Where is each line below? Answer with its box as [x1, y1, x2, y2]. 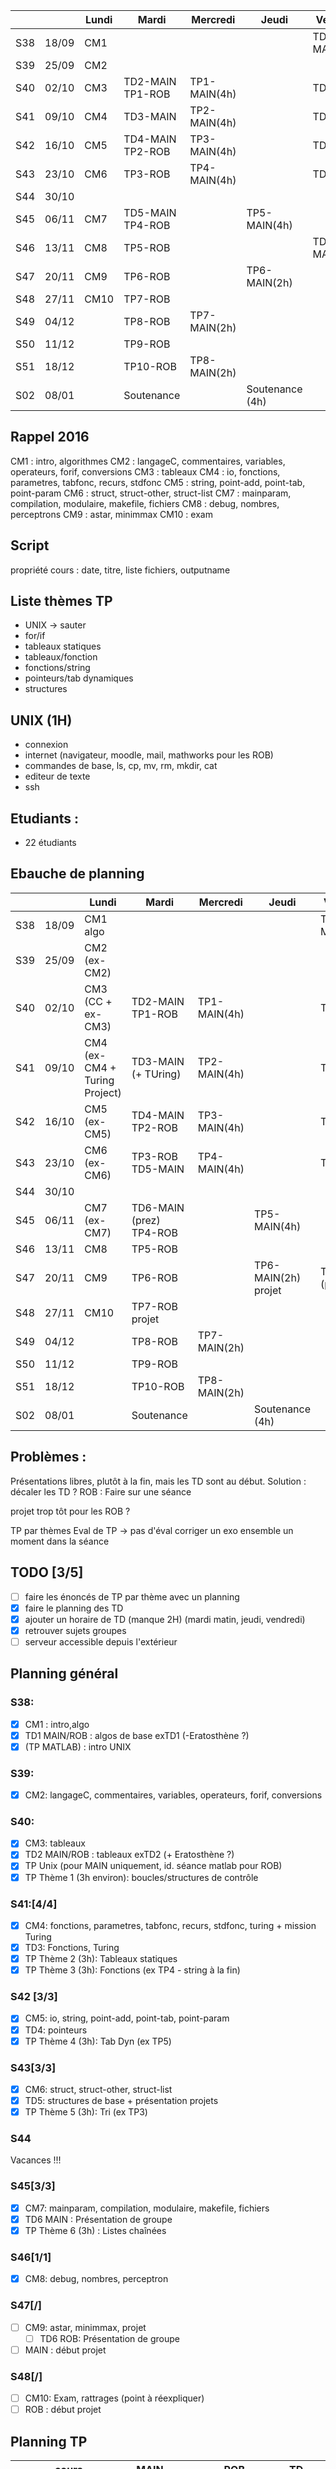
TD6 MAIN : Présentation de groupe [24, 2213, 173, 2225]
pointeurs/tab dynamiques [24, 672, 134, 684]
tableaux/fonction [24, 651, 98, 663]
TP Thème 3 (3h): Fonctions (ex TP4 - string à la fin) [24, 1964, 241, 1976]
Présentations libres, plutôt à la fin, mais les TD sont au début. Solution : [10, 1475, 307, 1487]
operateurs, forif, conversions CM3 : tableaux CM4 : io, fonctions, [10, 465, 281, 478]
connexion [24, 739, 69, 751]
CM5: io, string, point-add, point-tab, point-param [24, 2012, 230, 2024]
